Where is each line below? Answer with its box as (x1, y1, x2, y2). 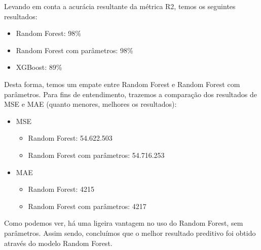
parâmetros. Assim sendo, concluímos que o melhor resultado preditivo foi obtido (4, 227, 256, 238)
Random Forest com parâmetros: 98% (16, 45, 133, 55)
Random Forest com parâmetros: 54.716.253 (28, 149, 165, 160)
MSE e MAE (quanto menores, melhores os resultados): (4, 99, 177, 109)
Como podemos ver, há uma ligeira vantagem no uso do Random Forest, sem (4, 218, 243, 228)
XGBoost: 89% (16, 62, 62, 72)
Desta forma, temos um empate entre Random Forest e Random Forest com (4, 78, 240, 89)
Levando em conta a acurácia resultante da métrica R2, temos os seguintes (4, 1, 236, 11)
